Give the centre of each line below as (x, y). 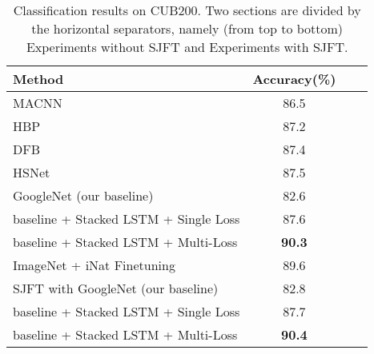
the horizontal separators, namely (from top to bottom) (187, 28)
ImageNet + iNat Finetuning (94, 265)
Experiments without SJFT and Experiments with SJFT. (187, 47)
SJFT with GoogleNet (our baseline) (116, 288)
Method (38, 79)
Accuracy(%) (294, 79)
